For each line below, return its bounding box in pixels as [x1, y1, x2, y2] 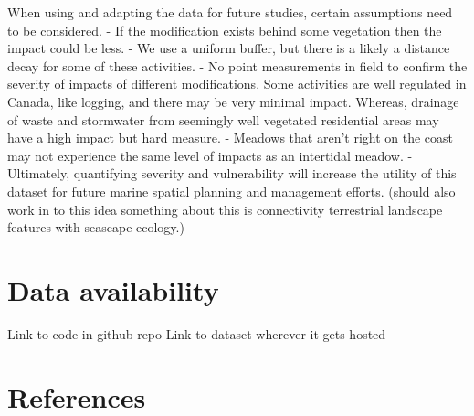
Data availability [7, 271, 219, 308]
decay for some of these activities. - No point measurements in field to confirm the [7, 56, 468, 75]
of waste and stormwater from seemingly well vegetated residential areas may [7, 110, 439, 129]
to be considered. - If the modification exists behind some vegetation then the [7, 20, 442, 39]
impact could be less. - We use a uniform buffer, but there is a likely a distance [7, 38, 450, 58]
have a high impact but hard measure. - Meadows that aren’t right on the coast [7, 128, 454, 147]
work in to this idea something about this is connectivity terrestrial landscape [7, 199, 443, 219]
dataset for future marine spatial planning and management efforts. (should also [7, 181, 456, 200]
